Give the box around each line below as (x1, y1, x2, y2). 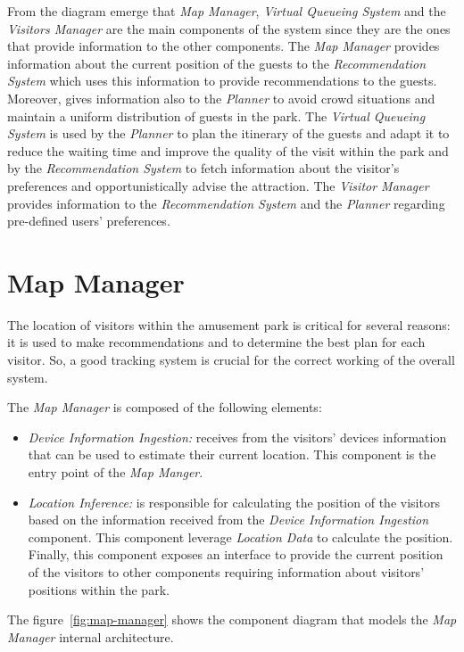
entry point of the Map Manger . (28, 463, 203, 481)
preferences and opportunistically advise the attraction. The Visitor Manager (7, 176, 429, 194)
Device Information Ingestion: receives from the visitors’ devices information (28, 427, 447, 446)
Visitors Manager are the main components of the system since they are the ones (7, 19, 451, 37)
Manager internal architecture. (7, 627, 174, 646)
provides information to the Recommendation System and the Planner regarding (7, 194, 445, 212)
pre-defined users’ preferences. (7, 211, 170, 230)
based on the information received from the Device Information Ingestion (28, 510, 429, 529)
